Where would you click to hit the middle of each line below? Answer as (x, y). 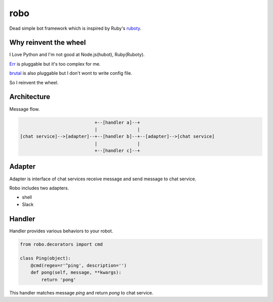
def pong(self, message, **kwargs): (76, 272)
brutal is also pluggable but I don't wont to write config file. (71, 73)
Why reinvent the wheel (48, 43)
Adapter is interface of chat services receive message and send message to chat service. (103, 179)
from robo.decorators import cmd (61, 244)
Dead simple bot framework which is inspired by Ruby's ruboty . (75, 28)
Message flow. (25, 109)
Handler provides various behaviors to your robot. (61, 231)
